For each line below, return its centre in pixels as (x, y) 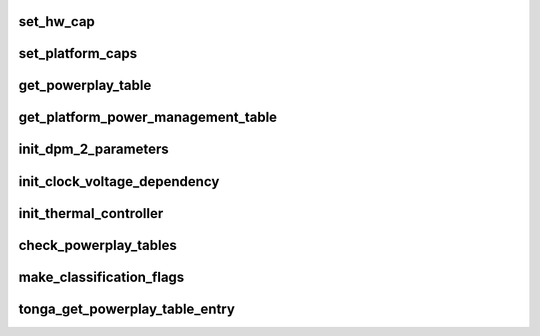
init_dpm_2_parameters (93, 149)
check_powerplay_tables (97, 245)
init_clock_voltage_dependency (119, 181)
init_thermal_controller (91, 213)
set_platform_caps (78, 53)
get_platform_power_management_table (148, 117)
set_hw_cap (56, 21)
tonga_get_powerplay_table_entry (126, 308)
